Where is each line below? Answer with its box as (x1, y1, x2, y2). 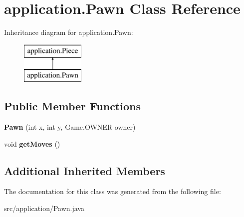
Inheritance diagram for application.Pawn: (4, 27, 133, 37)
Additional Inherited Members (4, 163, 165, 178)
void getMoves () (4, 138, 60, 149)
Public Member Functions (4, 98, 141, 114)
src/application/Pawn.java (4, 203, 84, 214)
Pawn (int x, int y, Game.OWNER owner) (4, 122, 136, 132)
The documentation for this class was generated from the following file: (4, 186, 221, 197)
